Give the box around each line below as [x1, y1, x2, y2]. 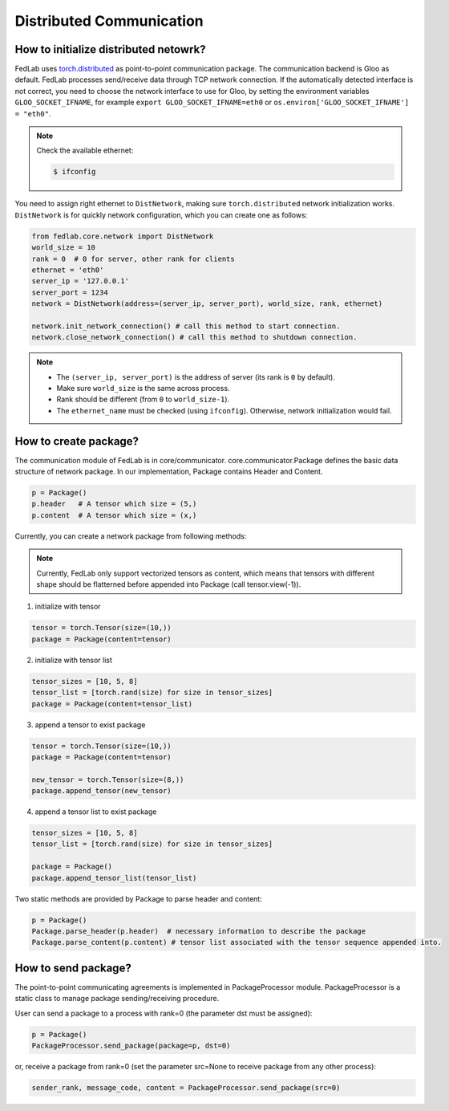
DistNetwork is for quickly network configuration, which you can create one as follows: [14, 210, 308, 220]
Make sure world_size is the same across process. [56, 384, 230, 393]
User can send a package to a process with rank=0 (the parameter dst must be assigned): [14, 1008, 313, 1018]
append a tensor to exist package [34, 719, 146, 730]
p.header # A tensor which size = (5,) [31, 499, 197, 509]
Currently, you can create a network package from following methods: [14, 531, 247, 541]
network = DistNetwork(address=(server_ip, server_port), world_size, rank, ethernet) [31, 299, 383, 308]
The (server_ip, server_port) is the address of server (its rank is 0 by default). [56, 372, 336, 381]
